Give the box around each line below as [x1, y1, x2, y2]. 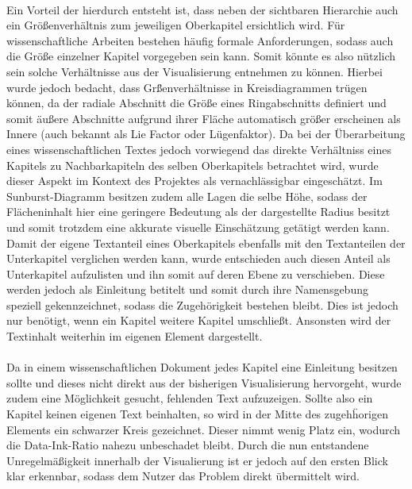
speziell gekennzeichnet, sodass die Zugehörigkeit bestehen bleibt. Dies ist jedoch [6, 296, 399, 313]
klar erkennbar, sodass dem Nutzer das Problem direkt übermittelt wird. [6, 468, 360, 484]
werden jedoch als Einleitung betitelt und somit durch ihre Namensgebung [6, 281, 368, 298]
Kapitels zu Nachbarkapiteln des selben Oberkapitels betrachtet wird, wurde [6, 156, 379, 173]
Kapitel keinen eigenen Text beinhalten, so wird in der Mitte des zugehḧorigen [6, 406, 388, 422]
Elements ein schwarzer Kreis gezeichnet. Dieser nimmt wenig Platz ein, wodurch [6, 421, 401, 437]
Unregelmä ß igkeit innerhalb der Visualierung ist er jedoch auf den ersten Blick [6, 452, 388, 468]
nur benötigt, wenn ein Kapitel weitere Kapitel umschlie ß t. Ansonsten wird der [6, 312, 391, 329]
